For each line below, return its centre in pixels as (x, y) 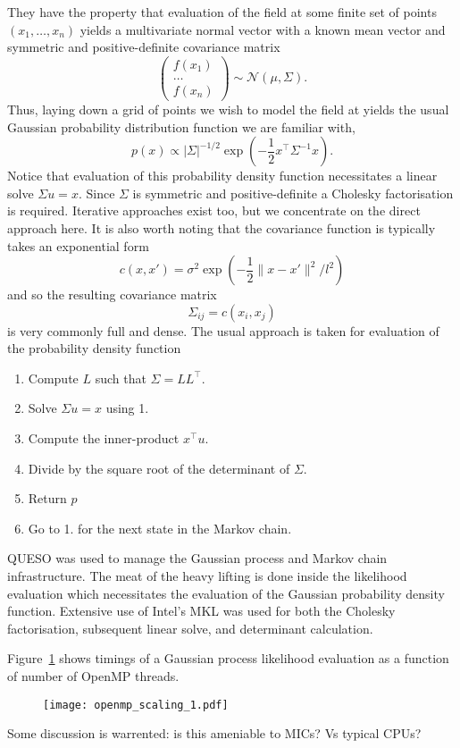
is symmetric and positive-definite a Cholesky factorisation (293, 193)
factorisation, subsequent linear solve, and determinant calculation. (190, 628)
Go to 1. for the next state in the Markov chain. (160, 528)
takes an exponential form (78, 245)
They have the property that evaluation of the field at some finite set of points (222, 12)
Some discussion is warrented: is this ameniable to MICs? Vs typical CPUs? (214, 733)
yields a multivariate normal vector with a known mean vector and (263, 29)
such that (121, 378)
